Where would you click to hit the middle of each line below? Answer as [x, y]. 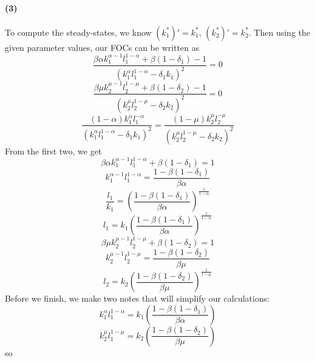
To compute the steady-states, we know [78, 32]
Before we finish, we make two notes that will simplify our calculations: [137, 298]
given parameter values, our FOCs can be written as [102, 47]
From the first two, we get [53, 151]
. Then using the [279, 32]
